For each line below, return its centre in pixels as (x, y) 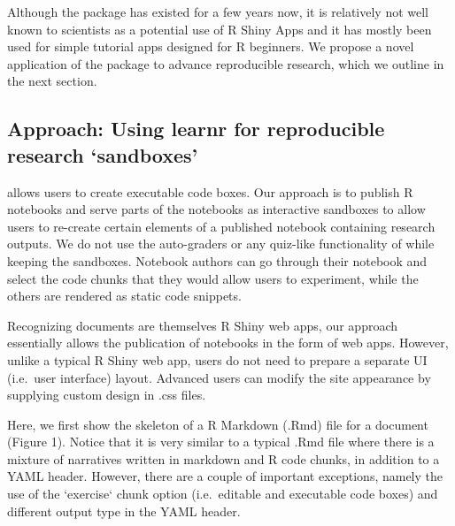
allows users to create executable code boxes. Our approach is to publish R (210, 191)
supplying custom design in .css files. (107, 395)
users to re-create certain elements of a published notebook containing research (221, 226)
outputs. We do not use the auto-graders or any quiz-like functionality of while (221, 244)
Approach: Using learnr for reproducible (196, 129)
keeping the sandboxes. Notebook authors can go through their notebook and (217, 260)
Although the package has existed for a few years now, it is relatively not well (218, 11)
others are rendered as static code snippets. (124, 296)
